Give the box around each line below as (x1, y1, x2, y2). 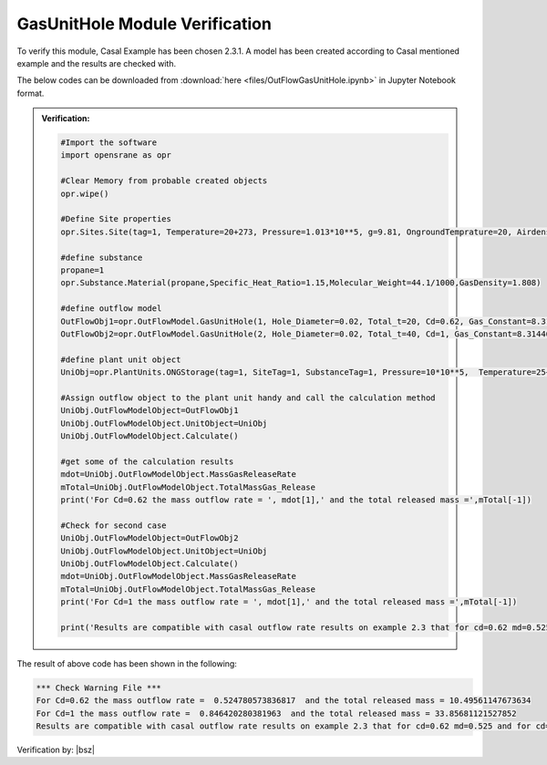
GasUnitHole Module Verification (16, 14, 273, 34)
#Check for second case (60, 520, 168, 531)
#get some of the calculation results (60, 456, 234, 467)
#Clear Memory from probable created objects (60, 176, 268, 186)
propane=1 (60, 265, 105, 275)
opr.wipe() (60, 188, 109, 199)
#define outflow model (60, 304, 162, 314)
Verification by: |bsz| (16, 744, 96, 756)
